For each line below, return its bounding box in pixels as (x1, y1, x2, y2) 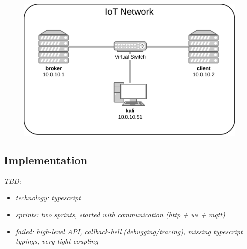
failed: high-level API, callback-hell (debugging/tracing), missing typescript (15, 226, 243, 236)
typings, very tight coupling (15, 236, 98, 246)
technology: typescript (15, 192, 81, 203)
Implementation (4, 152, 88, 168)
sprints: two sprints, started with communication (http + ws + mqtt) (15, 209, 225, 220)
